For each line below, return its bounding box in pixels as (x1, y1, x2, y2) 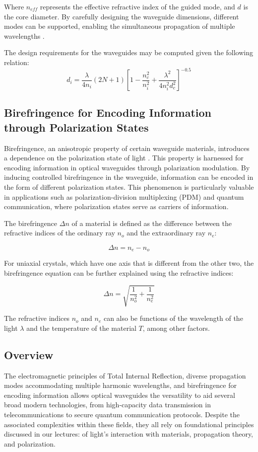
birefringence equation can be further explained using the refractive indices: (4, 268, 234, 278)
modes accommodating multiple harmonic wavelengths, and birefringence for (4, 380, 237, 390)
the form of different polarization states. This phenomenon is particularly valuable (4, 182, 254, 192)
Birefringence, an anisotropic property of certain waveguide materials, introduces (4, 143, 250, 153)
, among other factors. (142, 322, 210, 333)
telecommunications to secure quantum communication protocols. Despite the (4, 409, 240, 419)
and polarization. (4, 438, 56, 449)
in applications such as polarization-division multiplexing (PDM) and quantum (4, 191, 244, 202)
